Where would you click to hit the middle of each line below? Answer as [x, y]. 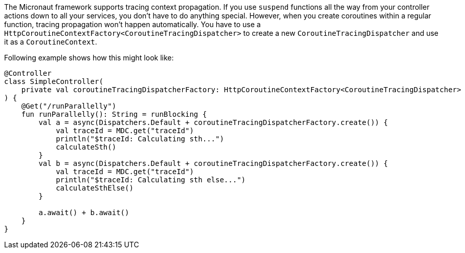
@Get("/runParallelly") [69, 106]
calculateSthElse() [95, 188]
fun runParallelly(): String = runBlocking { [114, 114]
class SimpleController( [54, 81]
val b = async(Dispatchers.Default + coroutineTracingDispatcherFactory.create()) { [213, 163]
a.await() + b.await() [84, 213]
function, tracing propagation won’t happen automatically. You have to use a [132, 24]
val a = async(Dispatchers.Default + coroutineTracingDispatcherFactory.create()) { [213, 122]
